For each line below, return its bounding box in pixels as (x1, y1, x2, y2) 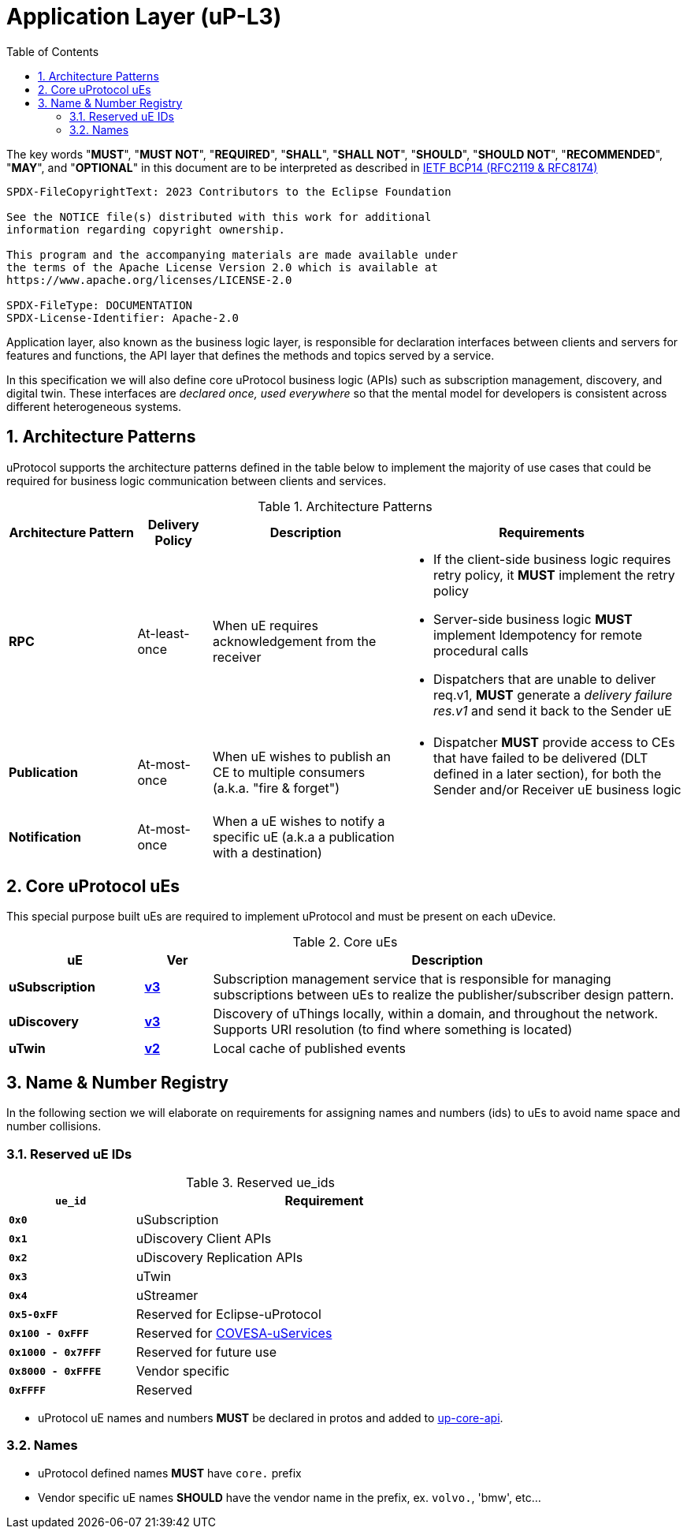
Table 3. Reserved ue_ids (186, 1175, 335, 1191)
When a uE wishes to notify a (213, 812, 385, 829)
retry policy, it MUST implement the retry (433, 566, 675, 583)
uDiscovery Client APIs (136, 1231, 272, 1247)
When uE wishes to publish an (213, 748, 392, 764)
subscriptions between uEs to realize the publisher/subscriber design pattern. (213, 987, 674, 1003)
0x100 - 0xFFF (9, 1327, 89, 1339)
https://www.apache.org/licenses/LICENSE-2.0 (6, 273, 292, 286)
